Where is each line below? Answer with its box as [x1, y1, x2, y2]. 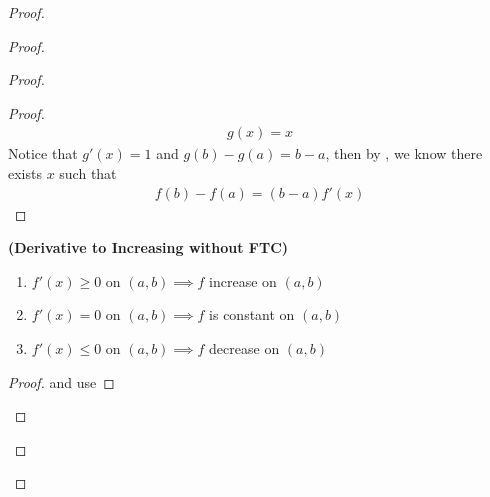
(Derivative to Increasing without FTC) [8, 237, 289, 258]
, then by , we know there [325, 143, 483, 164]
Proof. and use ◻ [8, 371, 115, 392]
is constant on [209, 304, 295, 325]
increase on [209, 270, 277, 291]
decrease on [209, 338, 280, 358]
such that [59, 163, 117, 183]
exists [8, 163, 42, 183]
